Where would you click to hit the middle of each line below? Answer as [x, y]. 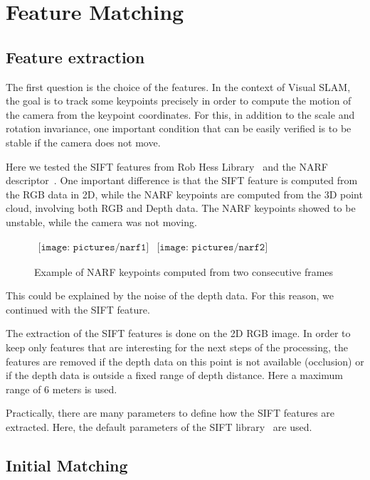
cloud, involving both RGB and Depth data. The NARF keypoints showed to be [181, 208]
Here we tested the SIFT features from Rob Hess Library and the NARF [167, 166]
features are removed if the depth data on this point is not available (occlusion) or [185, 361]
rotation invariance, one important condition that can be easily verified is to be [179, 128]
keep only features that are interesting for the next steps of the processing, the [177, 347]
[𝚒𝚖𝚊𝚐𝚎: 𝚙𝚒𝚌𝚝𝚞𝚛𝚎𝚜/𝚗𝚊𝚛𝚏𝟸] [212, 247]
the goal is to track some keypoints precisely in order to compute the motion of [179, 101]
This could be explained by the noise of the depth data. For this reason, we [170, 295]
